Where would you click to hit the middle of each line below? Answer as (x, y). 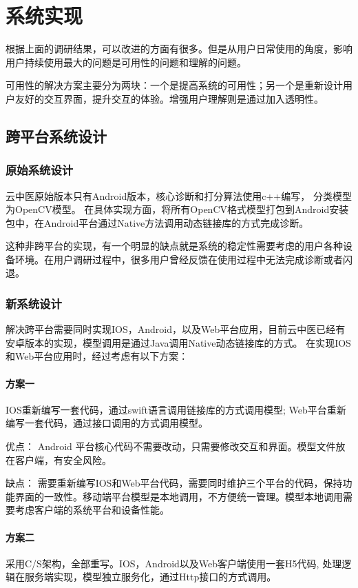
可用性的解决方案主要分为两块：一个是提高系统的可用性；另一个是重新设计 (174, 85)
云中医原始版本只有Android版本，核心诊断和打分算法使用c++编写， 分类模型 (179, 195)
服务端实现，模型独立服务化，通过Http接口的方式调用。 (150, 577)
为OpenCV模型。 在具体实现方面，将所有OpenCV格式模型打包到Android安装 (177, 209)
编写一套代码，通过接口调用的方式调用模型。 (107, 423)
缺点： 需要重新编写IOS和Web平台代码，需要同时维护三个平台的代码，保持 (174, 483)
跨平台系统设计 (56, 135)
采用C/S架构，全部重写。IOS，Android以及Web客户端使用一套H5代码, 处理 (174, 563)
